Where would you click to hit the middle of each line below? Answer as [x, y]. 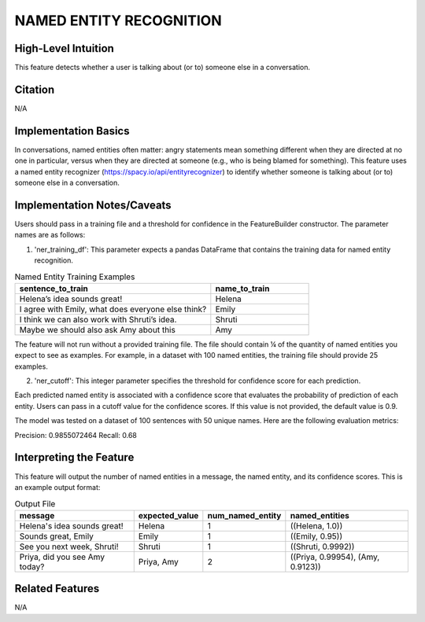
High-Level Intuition [64, 48]
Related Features [57, 589]
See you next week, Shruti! [69, 547]
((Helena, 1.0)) [316, 525]
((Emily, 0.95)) [316, 536]
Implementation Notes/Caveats [93, 205]
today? [32, 566]
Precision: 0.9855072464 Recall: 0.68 [76, 435]
